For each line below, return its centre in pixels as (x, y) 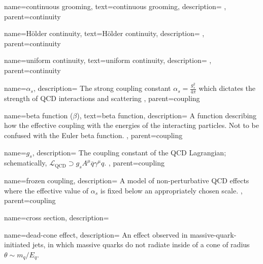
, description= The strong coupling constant (102, 88)
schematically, (26, 163)
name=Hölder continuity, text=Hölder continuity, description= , (104, 33)
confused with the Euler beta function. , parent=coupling (93, 135)
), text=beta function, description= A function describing (167, 115)
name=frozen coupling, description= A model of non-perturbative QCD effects (127, 180)
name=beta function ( (39, 115)
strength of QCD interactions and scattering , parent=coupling (102, 98)
